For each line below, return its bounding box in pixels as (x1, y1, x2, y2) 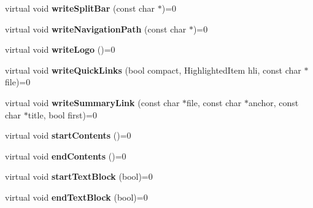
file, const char (187, 96, 242, 109)
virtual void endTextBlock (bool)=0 (5, 190, 148, 203)
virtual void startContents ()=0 (5, 129, 131, 142)
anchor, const (248, 96, 299, 109)
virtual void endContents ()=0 (5, 149, 126, 162)
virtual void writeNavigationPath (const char (5, 22, 187, 35)
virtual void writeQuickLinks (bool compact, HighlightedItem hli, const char (5, 63, 301, 76)
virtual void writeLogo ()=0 (5, 43, 115, 56)
